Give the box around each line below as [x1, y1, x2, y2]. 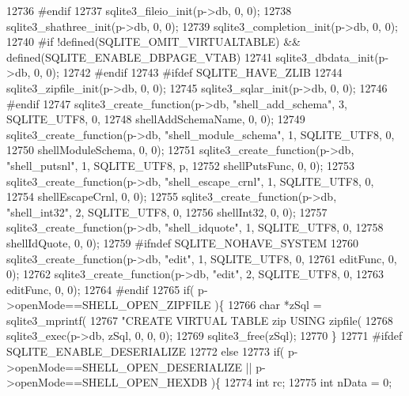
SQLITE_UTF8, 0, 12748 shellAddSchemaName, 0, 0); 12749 [6, 111, 305, 127]
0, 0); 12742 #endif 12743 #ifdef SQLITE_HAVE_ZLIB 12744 [34, 64, 343, 81]
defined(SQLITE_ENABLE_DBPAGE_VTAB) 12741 [6, 48, 272, 65]
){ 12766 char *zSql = [214, 296, 322, 313]
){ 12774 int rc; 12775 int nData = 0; [210, 374, 392, 390]
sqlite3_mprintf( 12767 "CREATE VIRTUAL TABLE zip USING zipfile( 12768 [6, 311, 393, 328]
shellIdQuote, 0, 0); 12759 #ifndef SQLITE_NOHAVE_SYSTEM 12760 [6, 234, 359, 251]
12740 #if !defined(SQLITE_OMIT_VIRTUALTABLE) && [6, 33, 301, 50]
